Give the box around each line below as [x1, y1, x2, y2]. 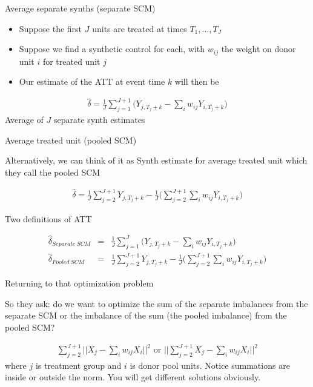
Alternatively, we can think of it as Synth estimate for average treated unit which [5, 154, 308, 167]
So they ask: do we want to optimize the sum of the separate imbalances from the [5, 297, 308, 309]
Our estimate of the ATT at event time [19, 75, 165, 88]
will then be [174, 75, 219, 88]
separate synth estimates [53, 113, 145, 126]
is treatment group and [35, 359, 122, 371]
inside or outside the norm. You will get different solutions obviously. [5, 371, 261, 383]
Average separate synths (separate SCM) [5, 2, 156, 14]
